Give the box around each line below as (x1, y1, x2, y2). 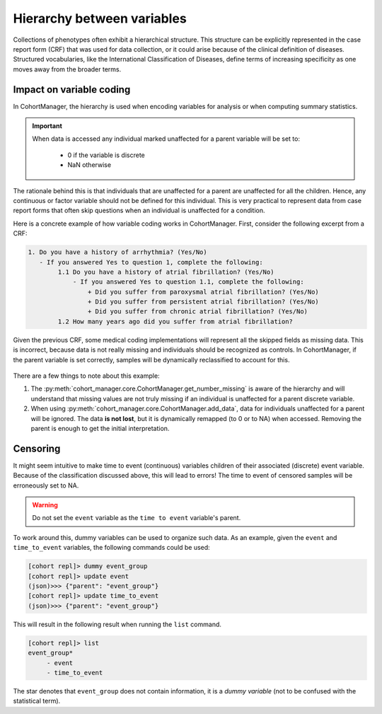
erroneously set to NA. (13, 481, 79, 490)
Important (32, 122, 63, 130)
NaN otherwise (67, 161, 112, 169)
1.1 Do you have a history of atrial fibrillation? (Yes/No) (57, 267, 274, 276)
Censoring (13, 442, 61, 454)
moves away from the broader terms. (13, 64, 122, 74)
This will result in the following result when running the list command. (13, 620, 222, 628)
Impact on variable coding (13, 84, 131, 96)
